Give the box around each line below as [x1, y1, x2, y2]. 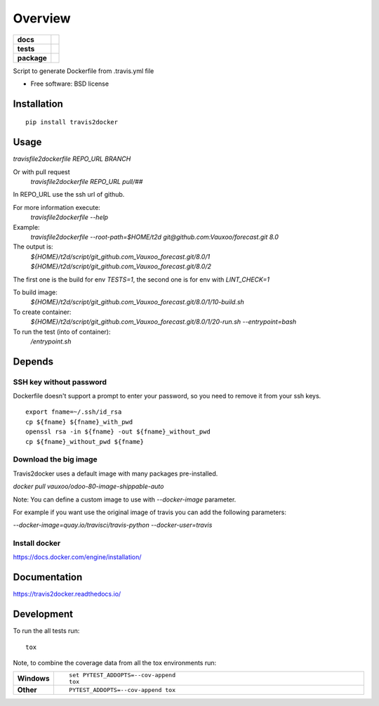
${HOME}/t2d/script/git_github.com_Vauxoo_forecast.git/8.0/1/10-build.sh [30, 298, 245, 306]
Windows [17, 674, 50, 684]
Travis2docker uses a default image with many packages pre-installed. [13, 469, 218, 478]
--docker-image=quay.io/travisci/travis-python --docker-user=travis [13, 521, 213, 530]
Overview [13, 11, 71, 26]
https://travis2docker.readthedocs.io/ [13, 590, 121, 599]
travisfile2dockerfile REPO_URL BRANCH [13, 155, 131, 163]
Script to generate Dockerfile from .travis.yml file [13, 67, 154, 75]
